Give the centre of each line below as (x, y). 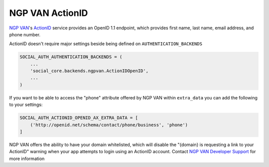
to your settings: (26, 105)
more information (27, 159)
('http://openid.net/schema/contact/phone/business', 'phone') (109, 125)
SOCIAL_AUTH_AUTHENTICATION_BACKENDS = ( (71, 57)
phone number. (25, 34)
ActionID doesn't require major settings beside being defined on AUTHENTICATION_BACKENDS (106, 44)
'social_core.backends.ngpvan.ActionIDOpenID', (89, 71)
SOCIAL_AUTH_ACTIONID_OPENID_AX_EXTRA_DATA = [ (79, 118)
